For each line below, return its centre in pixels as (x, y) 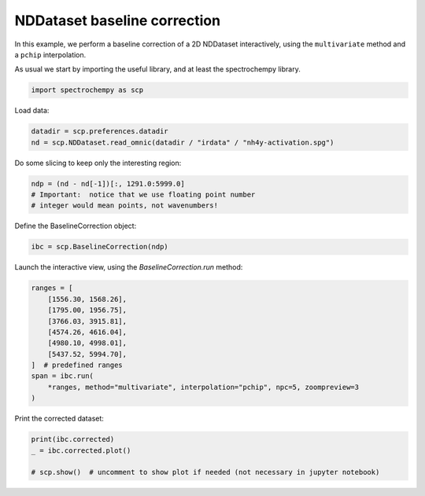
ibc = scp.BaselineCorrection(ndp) (100, 247)
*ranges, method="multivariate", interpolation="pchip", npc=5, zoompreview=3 (203, 387)
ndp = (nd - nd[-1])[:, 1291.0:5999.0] (108, 184)
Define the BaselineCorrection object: (76, 226)
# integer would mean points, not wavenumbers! (124, 206)
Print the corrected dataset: (59, 419)
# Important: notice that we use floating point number (143, 195)
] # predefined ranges (77, 365)
